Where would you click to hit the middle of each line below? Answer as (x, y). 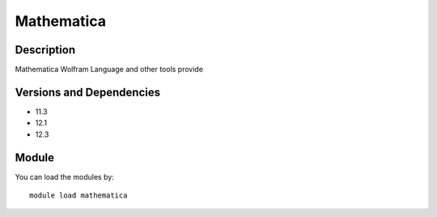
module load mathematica (78, 196)
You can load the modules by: (65, 177)
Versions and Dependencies (88, 92)
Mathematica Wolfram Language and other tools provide (109, 70)
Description (45, 50)
